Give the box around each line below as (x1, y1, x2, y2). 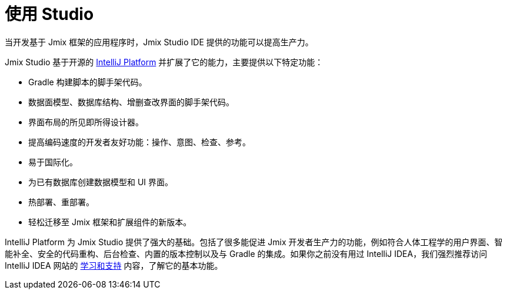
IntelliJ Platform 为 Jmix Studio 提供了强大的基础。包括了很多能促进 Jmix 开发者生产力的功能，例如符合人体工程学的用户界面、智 (5, 236, 503, 247)
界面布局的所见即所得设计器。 (28, 116, 144, 127)
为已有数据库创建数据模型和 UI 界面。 (28, 176, 174, 187)
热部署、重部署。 (28, 196, 94, 207)
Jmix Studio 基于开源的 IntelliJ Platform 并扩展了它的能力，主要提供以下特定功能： (5, 56, 323, 67)
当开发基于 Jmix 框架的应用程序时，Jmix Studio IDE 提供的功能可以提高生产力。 (5, 36, 313, 47)
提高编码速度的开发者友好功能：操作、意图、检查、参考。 (28, 136, 251, 147)
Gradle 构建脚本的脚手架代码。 (28, 76, 147, 87)
